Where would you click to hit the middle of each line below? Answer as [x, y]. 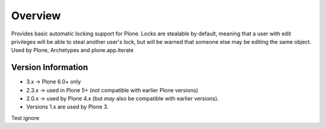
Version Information [50, 67]
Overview [36, 16]
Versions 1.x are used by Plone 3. [67, 107]
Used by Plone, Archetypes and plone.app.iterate [72, 50]
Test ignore [25, 118]
